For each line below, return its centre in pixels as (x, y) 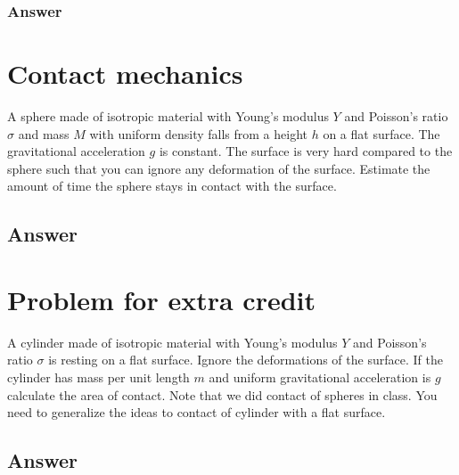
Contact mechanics (125, 74)
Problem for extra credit (162, 299)
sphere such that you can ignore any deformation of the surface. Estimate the (219, 168)
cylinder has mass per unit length (98, 377)
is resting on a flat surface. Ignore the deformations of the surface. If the (246, 360)
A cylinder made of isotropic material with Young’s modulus (172, 342)
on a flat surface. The (381, 133)
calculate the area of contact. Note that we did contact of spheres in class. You (222, 394)
